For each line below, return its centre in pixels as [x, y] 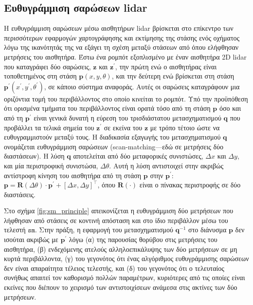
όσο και [230, 108]
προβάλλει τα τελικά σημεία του [49, 127]
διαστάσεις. [20, 194]
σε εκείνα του [123, 127]
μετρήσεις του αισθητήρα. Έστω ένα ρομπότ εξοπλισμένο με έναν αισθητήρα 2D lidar [125, 56]
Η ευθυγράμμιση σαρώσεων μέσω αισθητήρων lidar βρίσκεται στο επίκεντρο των [119, 28]
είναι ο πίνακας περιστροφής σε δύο [190, 185]
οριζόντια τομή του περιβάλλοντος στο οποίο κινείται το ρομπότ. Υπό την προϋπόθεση [126, 98]
